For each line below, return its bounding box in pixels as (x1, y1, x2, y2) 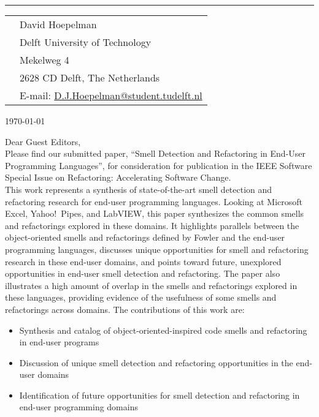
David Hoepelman (20, 17, 97, 31)
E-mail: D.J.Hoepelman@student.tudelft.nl (20, 88, 202, 102)
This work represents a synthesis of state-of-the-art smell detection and (5, 182, 272, 195)
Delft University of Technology (20, 35, 152, 49)
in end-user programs (19, 336, 99, 348)
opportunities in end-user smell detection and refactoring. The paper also (5, 267, 280, 280)
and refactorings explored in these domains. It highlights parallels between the (5, 219, 299, 231)
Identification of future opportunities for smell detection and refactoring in (19, 388, 300, 401)
